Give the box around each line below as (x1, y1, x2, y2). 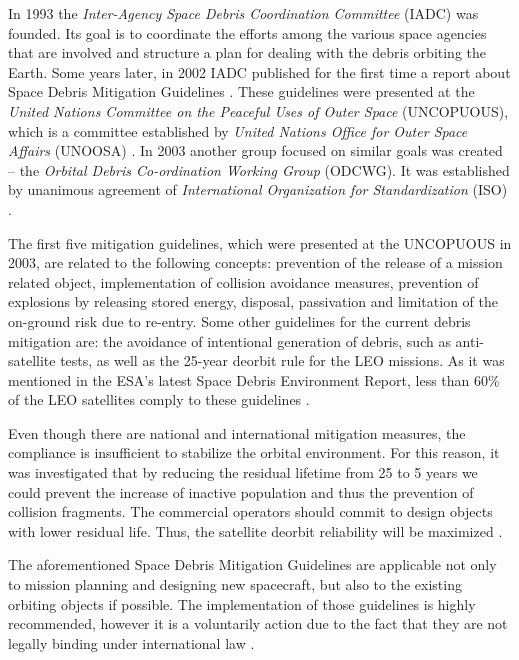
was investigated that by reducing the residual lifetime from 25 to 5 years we (8, 462, 478, 483)
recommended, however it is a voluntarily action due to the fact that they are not (8, 613, 508, 634)
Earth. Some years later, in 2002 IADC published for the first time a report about (8, 61, 511, 82)
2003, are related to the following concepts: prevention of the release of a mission (8, 252, 503, 273)
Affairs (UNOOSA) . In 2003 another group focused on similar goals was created (8, 140, 503, 161)
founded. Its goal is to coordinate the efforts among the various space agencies (8, 22, 487, 43)
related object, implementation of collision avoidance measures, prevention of (8, 271, 479, 292)
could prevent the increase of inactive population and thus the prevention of (8, 481, 474, 502)
